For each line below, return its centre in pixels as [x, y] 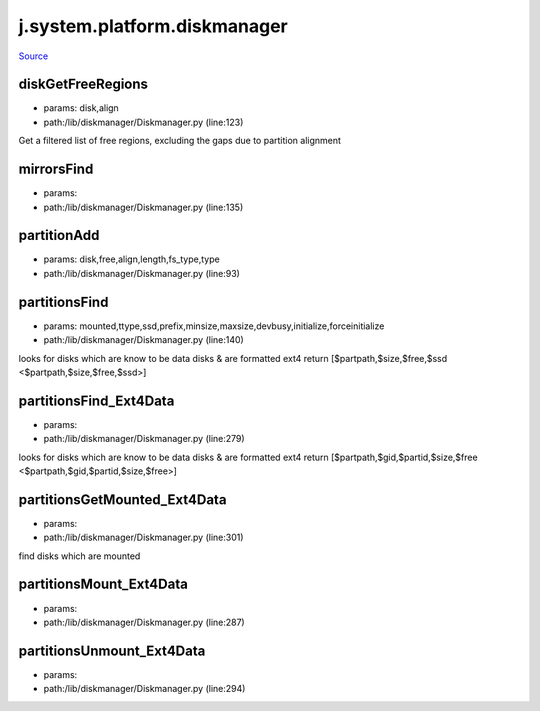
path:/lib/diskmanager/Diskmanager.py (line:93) [141, 273]
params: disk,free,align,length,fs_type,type [131, 259]
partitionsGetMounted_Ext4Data [122, 499]
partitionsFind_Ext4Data [96, 400]
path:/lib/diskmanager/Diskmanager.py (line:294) [144, 689]
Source [33, 56]
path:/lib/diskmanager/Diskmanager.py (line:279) [144, 439]
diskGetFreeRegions [83, 84]
